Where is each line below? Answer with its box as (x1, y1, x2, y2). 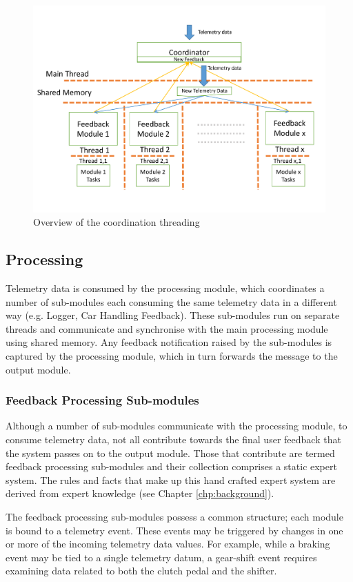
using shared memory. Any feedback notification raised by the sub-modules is (6, 335, 332, 349)
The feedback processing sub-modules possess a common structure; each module (6, 509, 343, 523)
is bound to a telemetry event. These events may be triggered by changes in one (6, 523, 343, 537)
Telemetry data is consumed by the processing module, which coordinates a (6, 281, 325, 295)
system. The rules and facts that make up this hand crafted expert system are (6, 472, 336, 487)
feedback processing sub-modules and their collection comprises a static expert (6, 459, 337, 474)
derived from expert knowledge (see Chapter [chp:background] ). (6, 486, 274, 501)
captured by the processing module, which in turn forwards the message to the (6, 349, 338, 363)
